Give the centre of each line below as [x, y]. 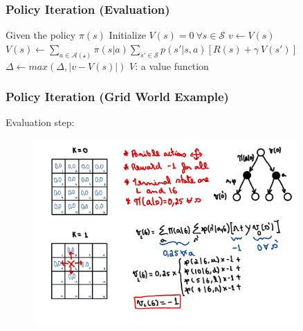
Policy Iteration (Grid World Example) [117, 97]
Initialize [127, 35]
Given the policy [41, 35]
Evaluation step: [40, 122]
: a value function [172, 65]
